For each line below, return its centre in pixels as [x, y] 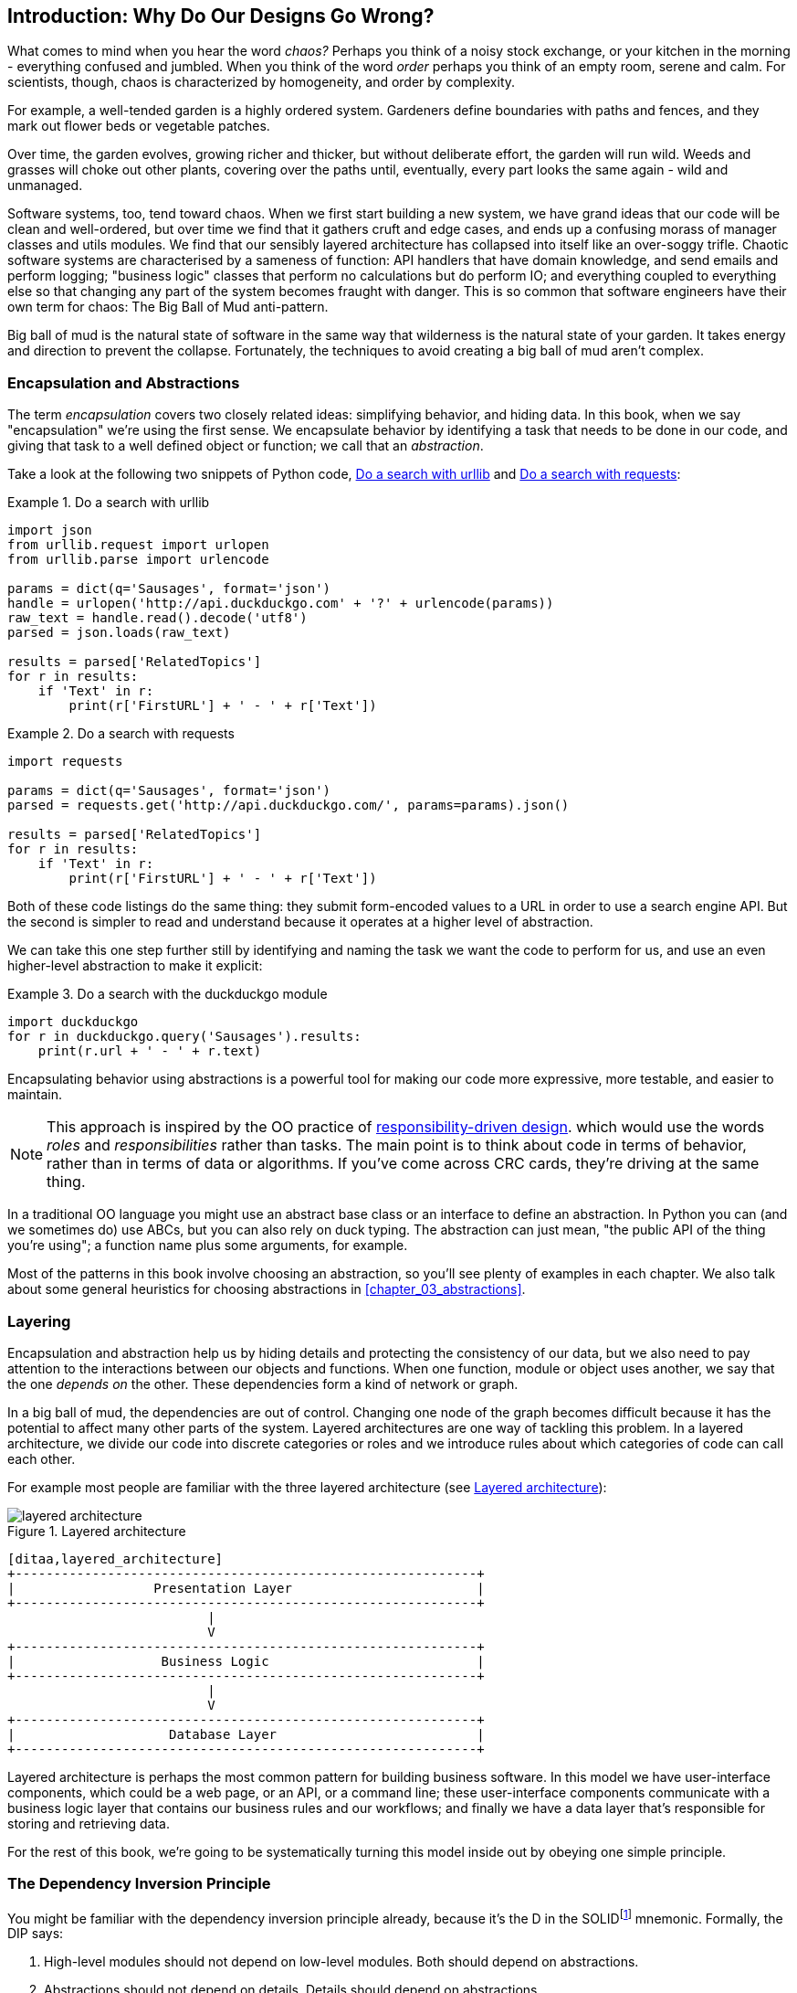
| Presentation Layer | [246, 1588]
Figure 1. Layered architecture [97, 1531]
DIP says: [36, 1934]
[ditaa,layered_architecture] [115, 1558]
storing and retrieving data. [89, 1823]
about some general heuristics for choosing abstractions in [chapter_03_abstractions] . [267, 1289]
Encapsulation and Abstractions [124, 382]
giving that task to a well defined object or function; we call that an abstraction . [246, 446]
